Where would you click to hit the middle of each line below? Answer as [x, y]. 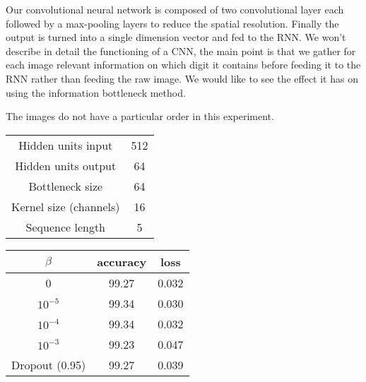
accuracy [122, 261]
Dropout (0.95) [49, 364]
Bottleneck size [66, 186]
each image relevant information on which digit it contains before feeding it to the [183, 65]
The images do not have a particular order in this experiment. [140, 116]
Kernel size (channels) [66, 206]
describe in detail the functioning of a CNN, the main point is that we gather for [181, 50]
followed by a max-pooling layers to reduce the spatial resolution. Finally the [172, 23]
